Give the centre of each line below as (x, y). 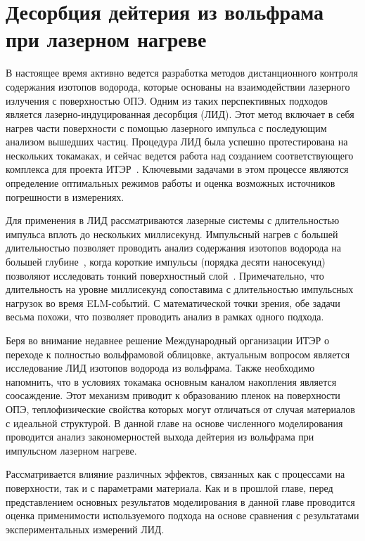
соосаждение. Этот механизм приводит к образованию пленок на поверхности (173, 395)
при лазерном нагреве (106, 39)
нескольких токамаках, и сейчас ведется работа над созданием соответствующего (180, 155)
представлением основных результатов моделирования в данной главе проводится (180, 501)
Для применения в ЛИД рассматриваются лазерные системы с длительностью (173, 220)
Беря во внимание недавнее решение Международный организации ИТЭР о (168, 340)
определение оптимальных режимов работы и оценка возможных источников (171, 183)
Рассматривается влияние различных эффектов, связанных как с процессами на (175, 474)
